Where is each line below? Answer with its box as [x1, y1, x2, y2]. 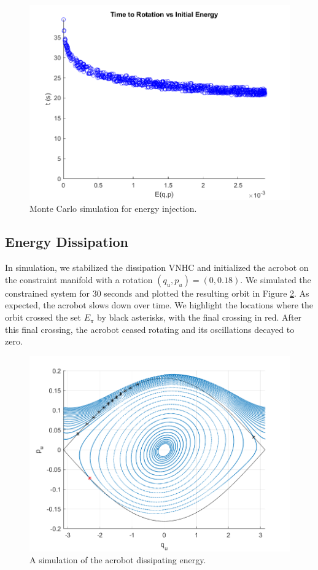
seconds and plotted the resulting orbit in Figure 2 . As [104, 286, 309, 299]
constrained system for [5, 286, 90, 299]
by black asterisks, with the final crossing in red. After [97, 311, 302, 324]
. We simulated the [240, 273, 311, 286]
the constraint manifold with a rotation [5, 273, 153, 286]
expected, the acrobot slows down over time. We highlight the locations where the [5, 299, 313, 311]
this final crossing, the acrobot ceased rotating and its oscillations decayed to [5, 322, 295, 335]
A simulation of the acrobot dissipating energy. [29, 553, 206, 566]
